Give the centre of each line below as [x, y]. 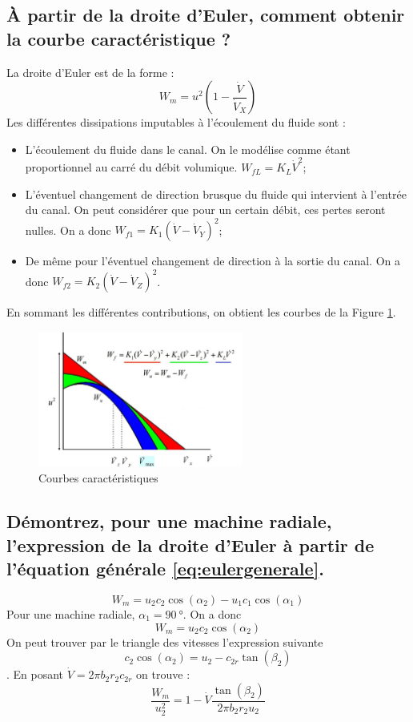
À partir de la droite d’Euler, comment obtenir [206, 15]
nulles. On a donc [68, 230]
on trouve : [163, 674]
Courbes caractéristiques [98, 478]
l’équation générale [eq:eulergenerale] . [166, 569]
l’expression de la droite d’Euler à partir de [190, 545]
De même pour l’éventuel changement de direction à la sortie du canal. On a [213, 261]
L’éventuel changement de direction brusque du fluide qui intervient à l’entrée [216, 194]
